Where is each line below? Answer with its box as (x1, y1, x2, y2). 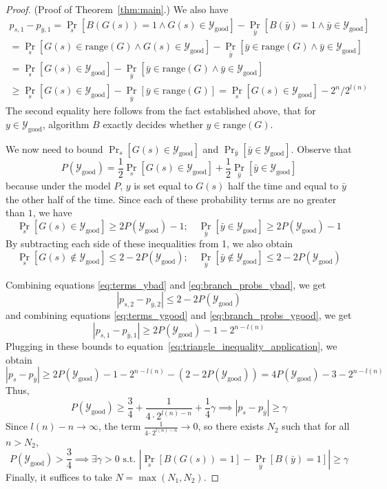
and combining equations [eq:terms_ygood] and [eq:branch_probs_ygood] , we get (6, 308, 352, 322)
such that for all (282, 419, 350, 433)
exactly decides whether (103, 116, 203, 131)
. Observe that (291, 141, 352, 156)
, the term (98, 419, 141, 433)
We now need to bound (6, 141, 103, 156)
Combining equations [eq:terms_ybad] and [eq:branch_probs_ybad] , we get (6, 277, 326, 291)
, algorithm (42, 116, 90, 131)
